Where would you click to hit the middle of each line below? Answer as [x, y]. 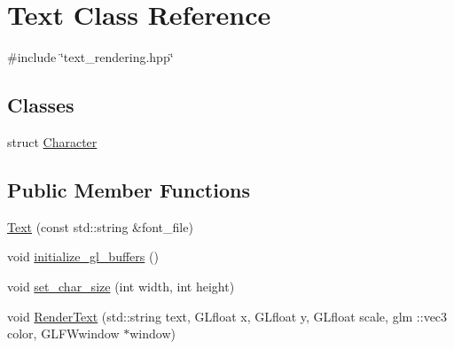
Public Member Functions [129, 189]
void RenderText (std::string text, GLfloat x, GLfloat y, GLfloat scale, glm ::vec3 [227, 316]
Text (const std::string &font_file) [100, 226]
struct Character [52, 141]
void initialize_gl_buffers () [83, 256]
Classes [41, 105]
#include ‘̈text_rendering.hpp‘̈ [90, 57]
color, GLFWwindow [63, 333]
